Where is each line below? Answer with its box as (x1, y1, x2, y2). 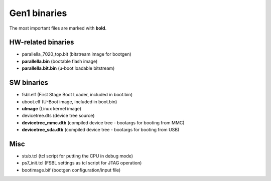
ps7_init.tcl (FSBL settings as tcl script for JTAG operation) (22, 160, 142, 166)
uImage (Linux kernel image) (22, 105, 82, 111)
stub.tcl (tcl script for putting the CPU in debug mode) (22, 153, 133, 159)
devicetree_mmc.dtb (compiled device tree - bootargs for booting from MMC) (22, 119, 185, 125)
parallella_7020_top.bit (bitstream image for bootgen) (22, 51, 131, 57)
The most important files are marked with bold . (9, 25, 107, 31)
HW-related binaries (9, 38, 74, 47)
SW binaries (9, 78, 49, 87)
